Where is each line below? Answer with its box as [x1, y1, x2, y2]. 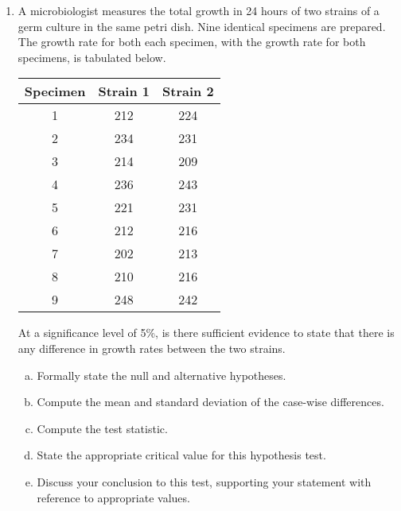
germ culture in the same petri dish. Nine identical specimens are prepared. [18, 17, 386, 34]
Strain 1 [98, 82, 150, 101]
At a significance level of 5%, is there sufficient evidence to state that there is [18, 324, 395, 341]
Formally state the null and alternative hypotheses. [37, 366, 286, 383]
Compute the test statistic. [37, 420, 168, 436]
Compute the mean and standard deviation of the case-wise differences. [37, 393, 384, 410]
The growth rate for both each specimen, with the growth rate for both [18, 33, 366, 50]
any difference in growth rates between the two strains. [18, 339, 286, 356]
